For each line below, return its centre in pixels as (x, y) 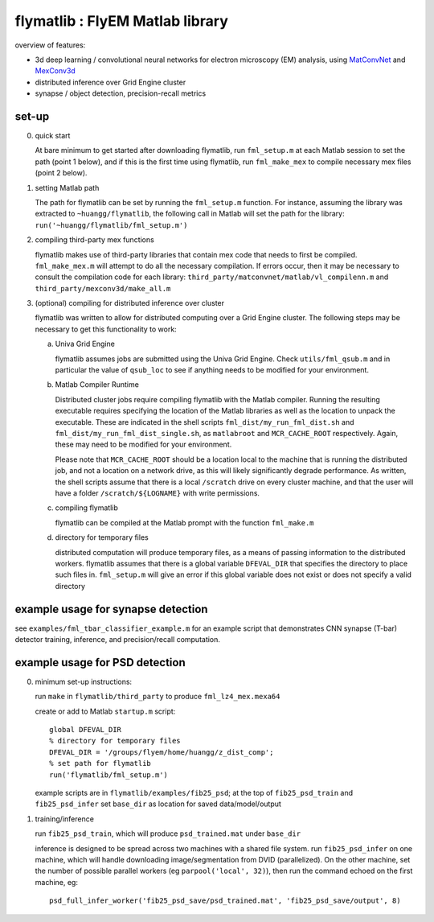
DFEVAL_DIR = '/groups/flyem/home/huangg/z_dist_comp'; (162, 752)
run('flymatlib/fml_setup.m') (109, 775)
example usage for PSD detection (100, 663)
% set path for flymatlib (100, 764)
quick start (53, 136)
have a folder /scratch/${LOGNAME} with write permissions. (158, 493)
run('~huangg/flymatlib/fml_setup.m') (111, 225)
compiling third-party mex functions (94, 240)
